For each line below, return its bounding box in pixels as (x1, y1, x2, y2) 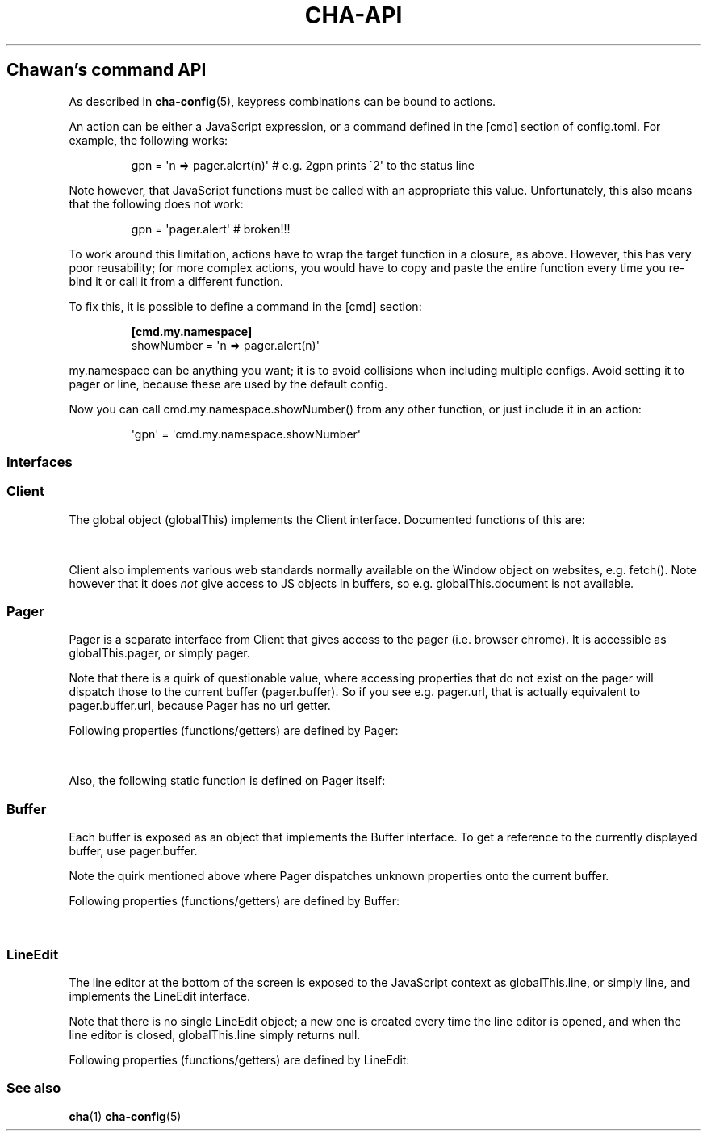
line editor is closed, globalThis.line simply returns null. (69, 1027, 361, 1042)
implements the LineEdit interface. (69, 988, 251, 1003)
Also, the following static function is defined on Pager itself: (69, 774, 386, 788)
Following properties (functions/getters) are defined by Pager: (69, 724, 399, 738)
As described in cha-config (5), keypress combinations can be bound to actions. (69, 94, 496, 108)
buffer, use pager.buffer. (69, 844, 198, 858)
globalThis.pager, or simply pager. (69, 646, 250, 661)
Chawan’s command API (6, 60, 207, 81)
